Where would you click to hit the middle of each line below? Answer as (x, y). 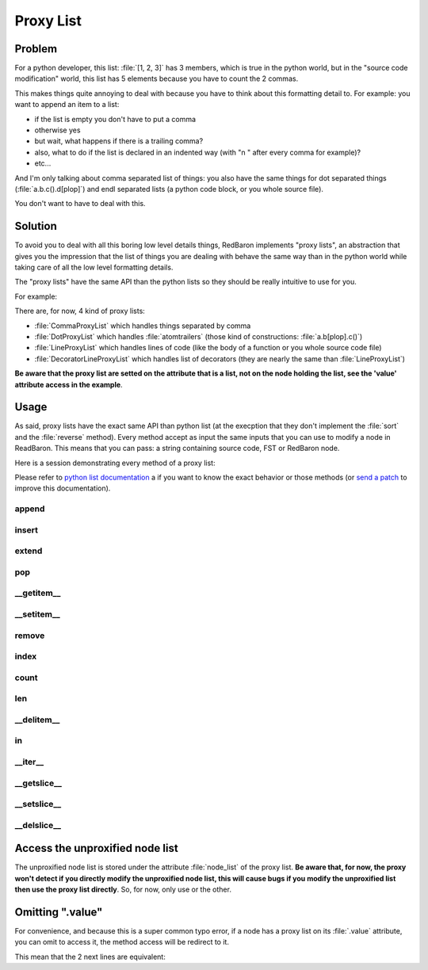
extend (29, 551)
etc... (43, 163)
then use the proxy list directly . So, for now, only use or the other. (123, 890)
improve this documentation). (63, 488)
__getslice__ (38, 783)
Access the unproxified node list (96, 848)
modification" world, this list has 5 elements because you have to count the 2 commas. (157, 78)
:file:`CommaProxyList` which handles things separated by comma (143, 326)
